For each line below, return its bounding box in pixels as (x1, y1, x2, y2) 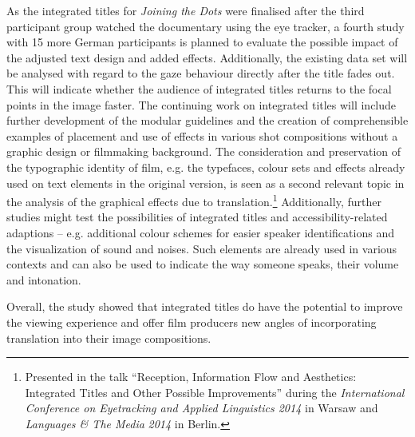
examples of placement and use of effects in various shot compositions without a (6, 127, 398, 144)
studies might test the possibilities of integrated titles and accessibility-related (6, 209, 388, 225)
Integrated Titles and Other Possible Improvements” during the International (25, 383, 405, 400)
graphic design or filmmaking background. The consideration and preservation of (6, 143, 401, 160)
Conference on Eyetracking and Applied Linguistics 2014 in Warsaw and (25, 399, 378, 416)
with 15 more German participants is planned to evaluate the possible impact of (6, 34, 398, 50)
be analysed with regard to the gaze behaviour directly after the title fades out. (6, 65, 395, 81)
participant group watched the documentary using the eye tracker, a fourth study (6, 18, 405, 34)
